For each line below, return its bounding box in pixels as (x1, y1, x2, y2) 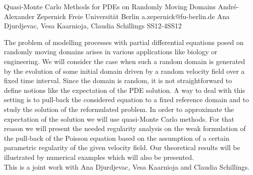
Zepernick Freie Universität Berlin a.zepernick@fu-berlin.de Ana (36, 11, 230, 21)
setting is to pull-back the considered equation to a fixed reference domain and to (4, 94, 249, 105)
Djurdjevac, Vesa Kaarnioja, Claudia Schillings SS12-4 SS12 (4, 21, 182, 31)
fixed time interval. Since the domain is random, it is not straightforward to (4, 75, 232, 86)
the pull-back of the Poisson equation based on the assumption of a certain (4, 132, 229, 143)
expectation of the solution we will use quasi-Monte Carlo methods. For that (4, 113, 234, 124)
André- (218, 1, 239, 11)
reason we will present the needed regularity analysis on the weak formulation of (4, 123, 246, 133)
